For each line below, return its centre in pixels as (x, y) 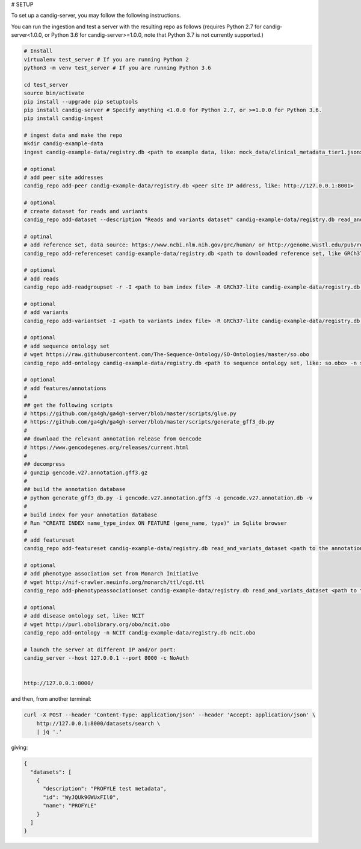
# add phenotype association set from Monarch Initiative (111, 574)
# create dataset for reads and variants (86, 211)
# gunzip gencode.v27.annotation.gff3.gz (86, 472)
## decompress (45, 464)
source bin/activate (54, 93)
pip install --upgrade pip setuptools (81, 102)
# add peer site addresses (63, 177)
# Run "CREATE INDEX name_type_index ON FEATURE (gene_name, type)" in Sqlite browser (156, 523)
